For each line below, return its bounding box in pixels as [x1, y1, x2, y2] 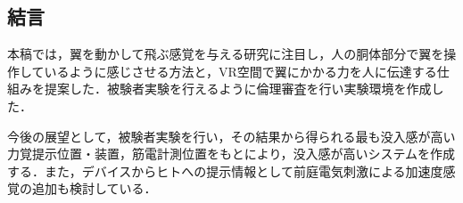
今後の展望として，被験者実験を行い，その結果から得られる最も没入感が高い [7, 126, 456, 145]
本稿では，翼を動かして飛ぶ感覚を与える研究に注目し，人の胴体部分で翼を [7, 45, 444, 63]
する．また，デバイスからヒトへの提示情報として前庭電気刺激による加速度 [7, 161, 443, 180]
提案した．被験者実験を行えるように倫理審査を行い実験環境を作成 [44, 79, 432, 98]
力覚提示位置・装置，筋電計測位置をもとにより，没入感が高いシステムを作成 [7, 144, 456, 163]
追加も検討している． [31, 179, 157, 198]
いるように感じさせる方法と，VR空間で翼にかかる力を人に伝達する [44, 61, 437, 80]
